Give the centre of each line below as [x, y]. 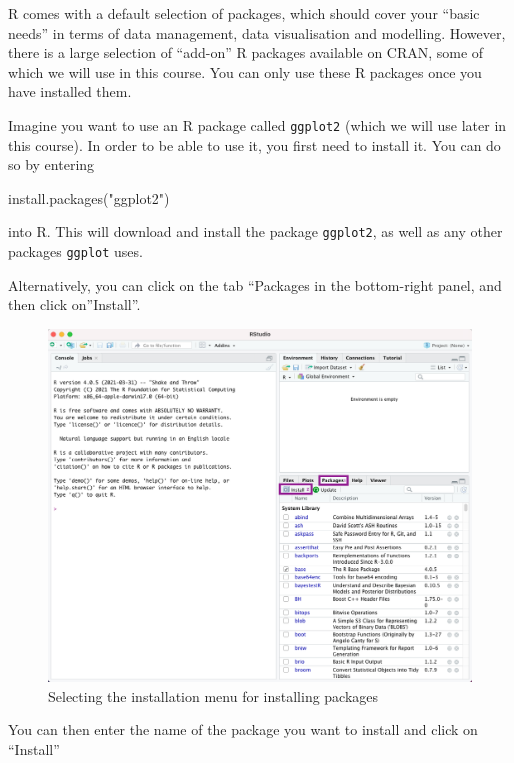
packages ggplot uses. [75, 251]
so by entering [51, 164]
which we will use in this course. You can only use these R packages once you [245, 71]
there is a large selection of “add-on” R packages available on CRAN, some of [246, 52]
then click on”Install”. [74, 304]
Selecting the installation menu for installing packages [213, 695]
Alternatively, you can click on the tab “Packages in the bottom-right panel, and [255, 284]
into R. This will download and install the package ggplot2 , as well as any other [255, 231]
